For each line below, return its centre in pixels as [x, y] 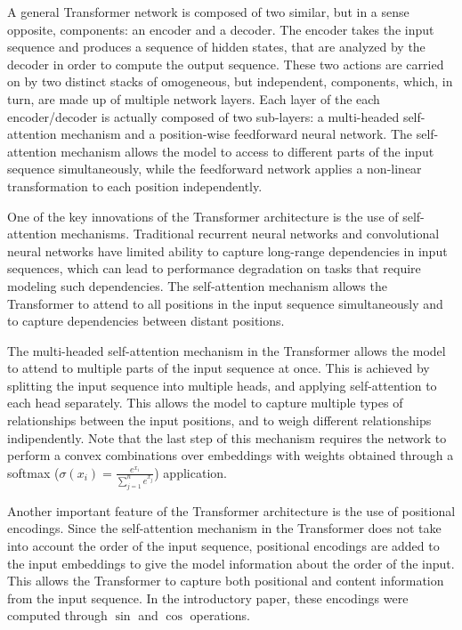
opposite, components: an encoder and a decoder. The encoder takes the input [221, 29]
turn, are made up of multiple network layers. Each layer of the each [194, 98]
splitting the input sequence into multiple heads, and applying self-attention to [222, 385]
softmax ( [33, 472]
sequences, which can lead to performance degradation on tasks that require [214, 268]
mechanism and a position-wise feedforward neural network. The [236, 134]
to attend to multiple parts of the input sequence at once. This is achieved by [219, 368]
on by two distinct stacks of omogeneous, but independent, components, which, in [230, 81]
